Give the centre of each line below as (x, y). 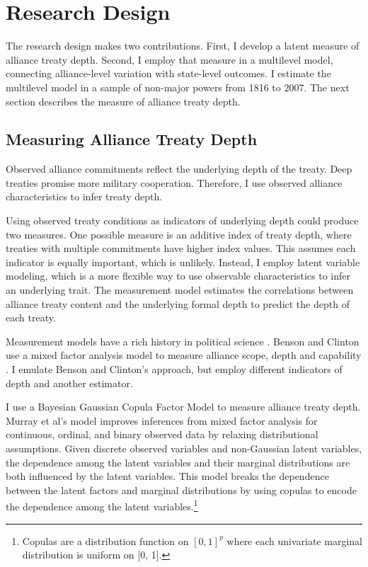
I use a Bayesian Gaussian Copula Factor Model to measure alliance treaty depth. (183, 407)
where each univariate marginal (294, 540)
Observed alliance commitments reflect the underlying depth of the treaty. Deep (179, 169)
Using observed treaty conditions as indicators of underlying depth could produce (182, 220)
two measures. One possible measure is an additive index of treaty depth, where (179, 234)
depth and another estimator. (69, 383)
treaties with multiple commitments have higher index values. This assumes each (181, 248)
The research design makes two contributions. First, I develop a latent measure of (183, 46)
